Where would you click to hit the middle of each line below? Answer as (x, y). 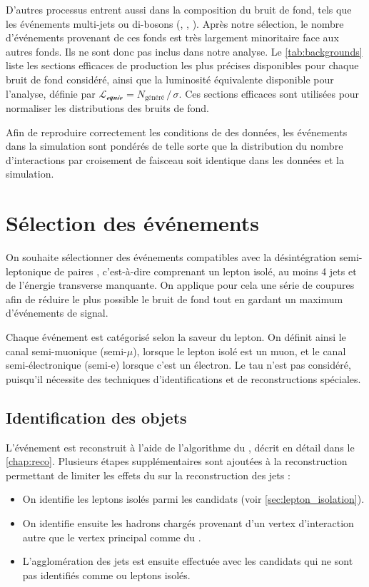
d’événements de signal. (57, 313)
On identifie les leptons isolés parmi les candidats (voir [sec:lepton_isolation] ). (193, 499)
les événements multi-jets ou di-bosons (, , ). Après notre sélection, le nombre (175, 23)
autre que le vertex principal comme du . (112, 537)
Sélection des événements (132, 223)
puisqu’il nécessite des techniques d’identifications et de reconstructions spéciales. (183, 378)
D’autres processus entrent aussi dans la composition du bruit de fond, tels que (179, 9)
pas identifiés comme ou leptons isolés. (106, 575)
